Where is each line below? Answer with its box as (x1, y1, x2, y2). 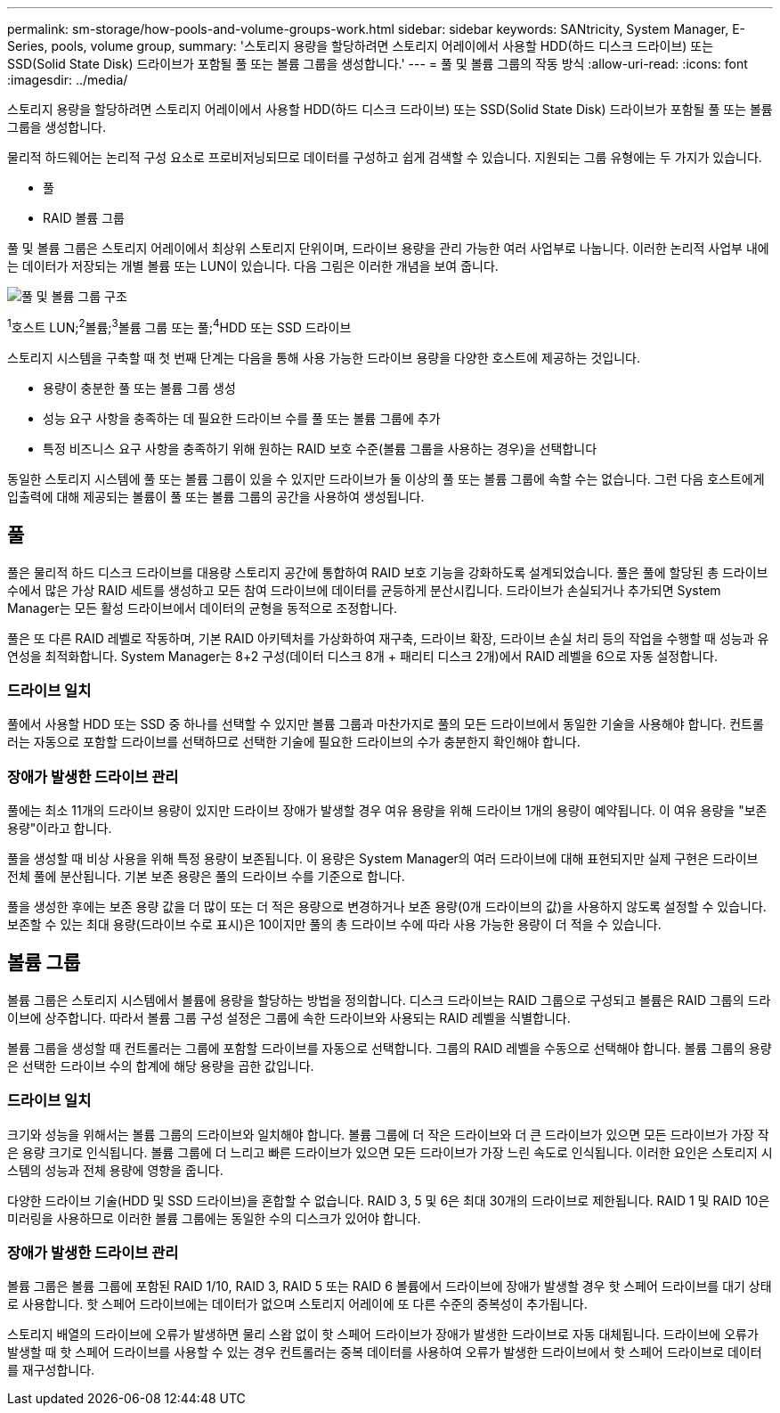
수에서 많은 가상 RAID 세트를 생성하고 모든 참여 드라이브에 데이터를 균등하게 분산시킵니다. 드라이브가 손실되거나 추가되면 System (7, 582, 721, 598)
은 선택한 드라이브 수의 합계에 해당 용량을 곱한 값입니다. (7, 1058, 314, 1074)
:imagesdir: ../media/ (7, 72, 128, 87)
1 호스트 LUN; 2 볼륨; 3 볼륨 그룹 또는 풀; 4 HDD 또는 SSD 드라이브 (7, 317, 352, 335)
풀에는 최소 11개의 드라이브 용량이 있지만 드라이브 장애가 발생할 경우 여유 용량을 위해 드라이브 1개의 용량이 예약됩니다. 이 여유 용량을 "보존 (7, 803, 768, 818)
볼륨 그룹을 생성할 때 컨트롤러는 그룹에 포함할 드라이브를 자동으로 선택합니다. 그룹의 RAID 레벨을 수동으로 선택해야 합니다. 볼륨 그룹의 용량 (7, 1040, 772, 1056)
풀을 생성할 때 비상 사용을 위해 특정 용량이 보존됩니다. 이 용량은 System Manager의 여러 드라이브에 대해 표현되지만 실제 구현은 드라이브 (7, 851, 759, 866)
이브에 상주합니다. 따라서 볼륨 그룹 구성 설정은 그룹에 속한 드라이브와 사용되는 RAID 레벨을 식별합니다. (7, 1009, 571, 1025)
